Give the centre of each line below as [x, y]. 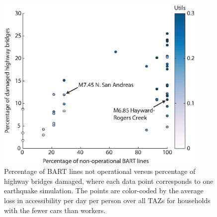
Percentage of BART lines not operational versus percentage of [100, 171]
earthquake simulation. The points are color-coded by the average [104, 190]
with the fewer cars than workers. [55, 210]
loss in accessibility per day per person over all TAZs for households [107, 200]
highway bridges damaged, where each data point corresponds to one [109, 181]
